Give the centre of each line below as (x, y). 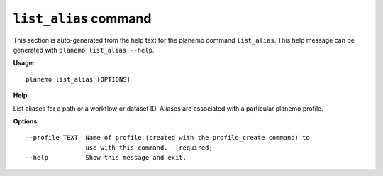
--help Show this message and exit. (106, 158)
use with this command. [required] (149, 148)
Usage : (24, 63)
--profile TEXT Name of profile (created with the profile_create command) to (168, 138)
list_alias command (82, 18)
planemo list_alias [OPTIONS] (78, 79)
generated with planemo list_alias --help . (84, 50)
